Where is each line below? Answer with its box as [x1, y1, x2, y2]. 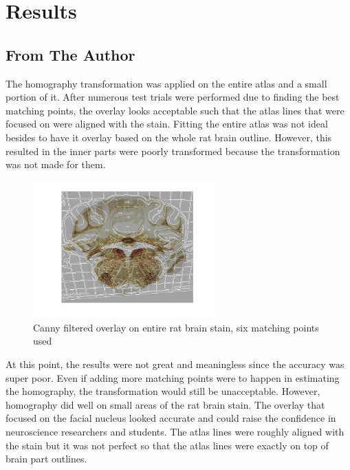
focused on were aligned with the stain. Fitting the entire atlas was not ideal [6, 116, 328, 131]
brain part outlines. [6, 451, 87, 466]
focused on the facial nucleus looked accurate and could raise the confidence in [6, 411, 336, 425]
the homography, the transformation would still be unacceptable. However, [6, 384, 320, 398]
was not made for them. [6, 157, 106, 172]
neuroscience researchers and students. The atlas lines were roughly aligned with [6, 424, 344, 438]
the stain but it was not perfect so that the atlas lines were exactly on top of [6, 438, 329, 452]
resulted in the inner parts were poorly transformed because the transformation [6, 143, 340, 158]
